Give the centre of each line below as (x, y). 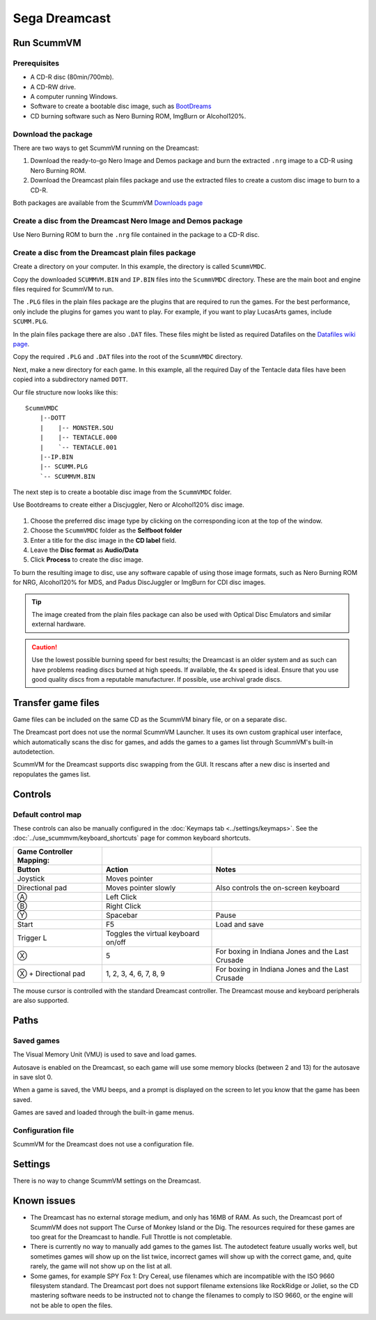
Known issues (44, 1201)
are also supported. (41, 1001)
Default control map (47, 814)
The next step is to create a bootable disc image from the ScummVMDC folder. (123, 492)
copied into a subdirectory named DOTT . (70, 379)
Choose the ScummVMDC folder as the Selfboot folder (106, 530)
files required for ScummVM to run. (63, 289)
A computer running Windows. (74, 97)
